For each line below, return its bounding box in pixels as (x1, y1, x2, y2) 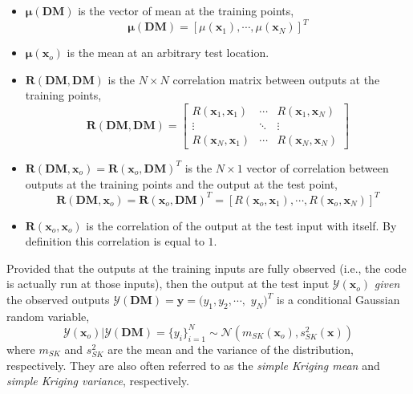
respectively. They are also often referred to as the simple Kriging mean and (6, 356, 380, 373)
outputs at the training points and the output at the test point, (25, 175, 338, 192)
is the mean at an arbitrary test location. (67, 44, 269, 61)
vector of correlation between (246, 159, 389, 176)
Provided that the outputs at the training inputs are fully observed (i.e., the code (6, 259, 407, 276)
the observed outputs (6, 291, 110, 308)
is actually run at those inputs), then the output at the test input (6, 275, 330, 292)
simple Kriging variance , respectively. (6, 372, 189, 389)
